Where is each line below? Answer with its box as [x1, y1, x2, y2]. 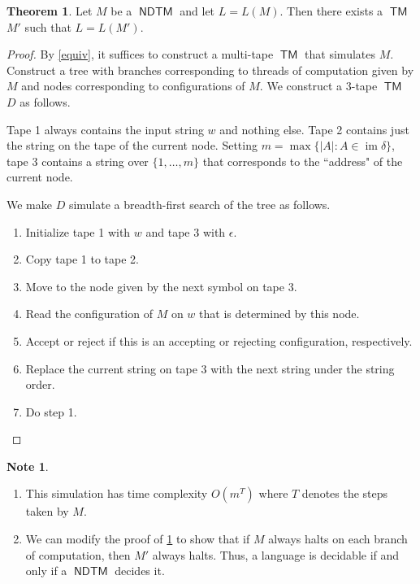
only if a [25, 562, 67, 579]
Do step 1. [25, 403, 77, 420]
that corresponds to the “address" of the [202, 152, 403, 169]
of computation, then [25, 546, 131, 563]
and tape [145, 223, 190, 240]
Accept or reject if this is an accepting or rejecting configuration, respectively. [25, 332, 413, 349]
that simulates [305, 46, 375, 63]
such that [24, 18, 71, 35]
